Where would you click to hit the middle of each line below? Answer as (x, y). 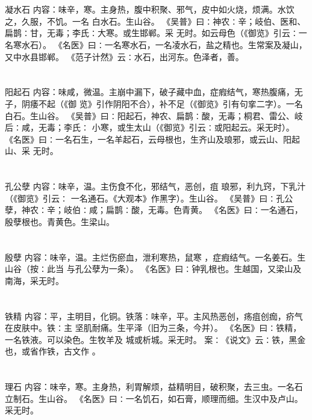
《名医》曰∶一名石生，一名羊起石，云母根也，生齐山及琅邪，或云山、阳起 (152, 139)
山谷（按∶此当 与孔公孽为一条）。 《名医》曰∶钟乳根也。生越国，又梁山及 (153, 269)
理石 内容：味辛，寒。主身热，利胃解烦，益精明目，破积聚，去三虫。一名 (150, 387)
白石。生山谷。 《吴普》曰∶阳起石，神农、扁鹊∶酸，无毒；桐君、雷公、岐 (154, 115)
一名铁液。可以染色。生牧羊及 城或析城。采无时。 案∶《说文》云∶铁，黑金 (155, 339)
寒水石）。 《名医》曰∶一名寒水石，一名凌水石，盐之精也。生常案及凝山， (160, 44)
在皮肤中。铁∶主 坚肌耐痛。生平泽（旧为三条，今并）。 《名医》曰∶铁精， (153, 328)
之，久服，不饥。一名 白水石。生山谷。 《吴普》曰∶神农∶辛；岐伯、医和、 (155, 21)
